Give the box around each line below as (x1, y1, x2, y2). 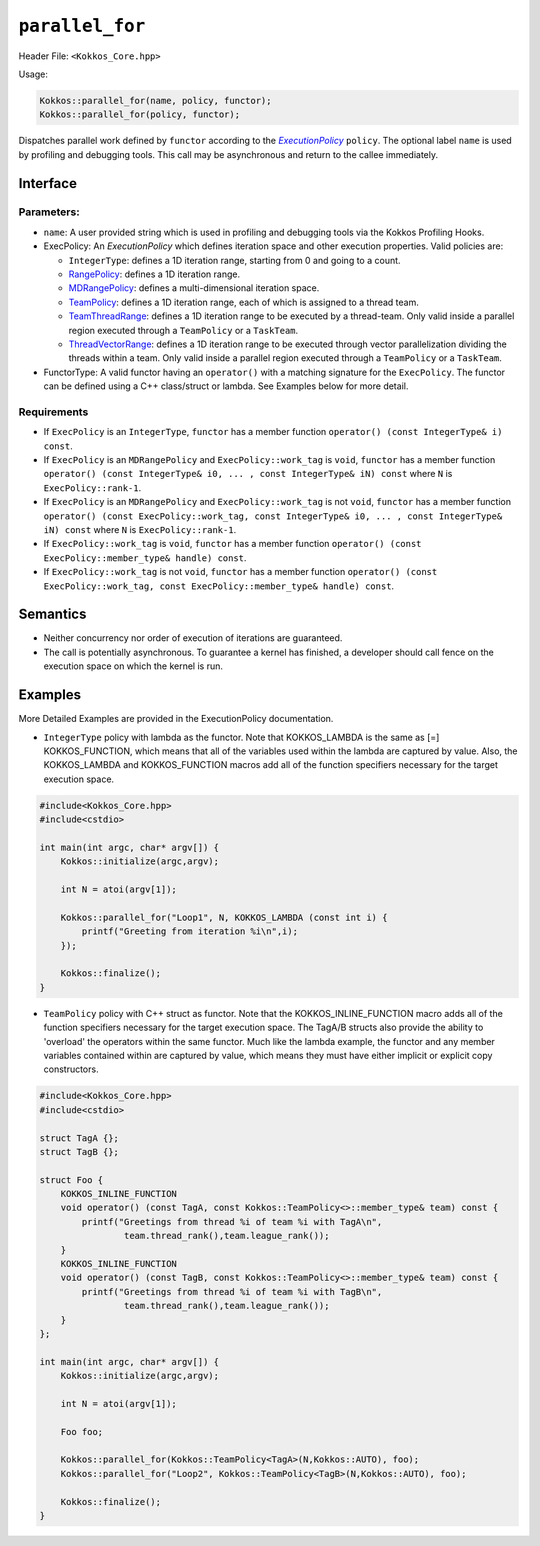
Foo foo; (60, 1426, 104, 1437)
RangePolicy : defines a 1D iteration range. (68, 268, 240, 280)
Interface (18, 175, 77, 192)
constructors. (43, 1063, 99, 1075)
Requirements (18, 405, 89, 419)
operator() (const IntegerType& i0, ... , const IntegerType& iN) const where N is (43, 468, 453, 480)
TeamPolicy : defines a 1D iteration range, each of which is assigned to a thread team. (68, 296, 419, 308)
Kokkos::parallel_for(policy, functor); (39, 109, 240, 120)
